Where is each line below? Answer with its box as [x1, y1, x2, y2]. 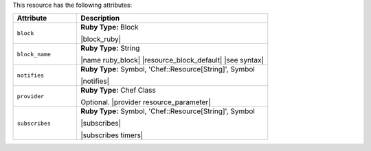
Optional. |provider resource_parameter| [80, 97, 211, 107]
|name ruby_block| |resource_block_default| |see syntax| [80, 56, 265, 65]
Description [80, 14, 120, 23]
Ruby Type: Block [80, 23, 139, 32]
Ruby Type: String [80, 43, 140, 53]
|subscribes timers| [80, 130, 144, 140]
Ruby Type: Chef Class [80, 86, 156, 95]
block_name [16, 50, 52, 58]
